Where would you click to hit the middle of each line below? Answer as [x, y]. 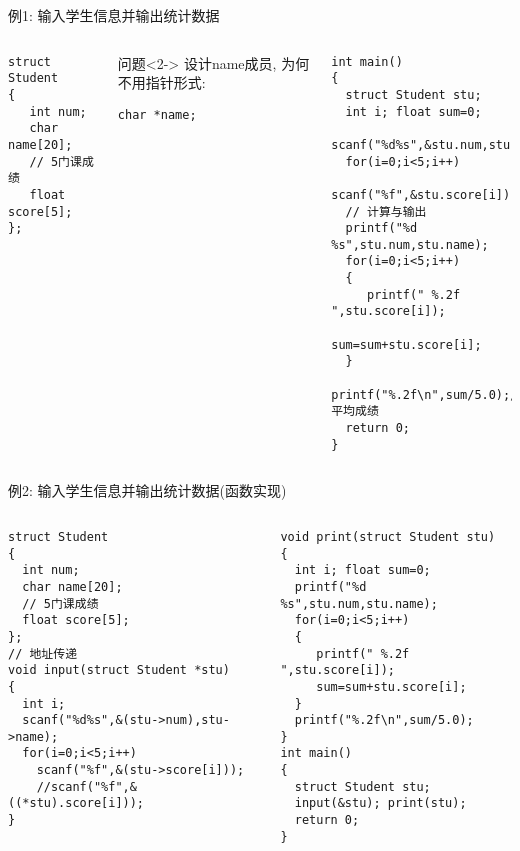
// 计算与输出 [386, 211]
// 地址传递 [43, 653]
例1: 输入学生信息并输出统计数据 [114, 15]
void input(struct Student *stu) [119, 670]
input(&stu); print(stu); [380, 803]
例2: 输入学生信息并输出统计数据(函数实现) [147, 490]
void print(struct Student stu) [388, 536]
